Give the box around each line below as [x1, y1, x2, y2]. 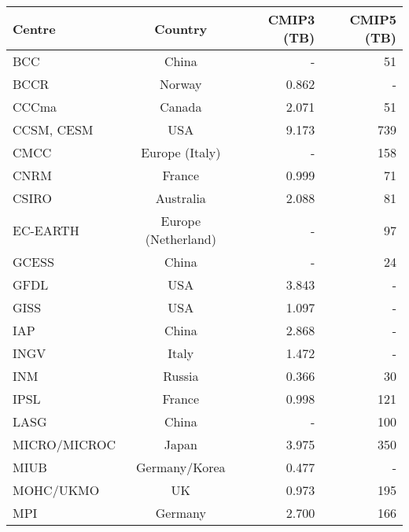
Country [154, 19, 208, 38]
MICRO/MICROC [13, 435, 116, 453]
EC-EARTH [13, 220, 79, 239]
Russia [163, 367, 199, 385]
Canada [160, 98, 202, 116]
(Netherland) [145, 230, 216, 248]
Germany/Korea [136, 458, 226, 476]
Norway [160, 75, 202, 93]
